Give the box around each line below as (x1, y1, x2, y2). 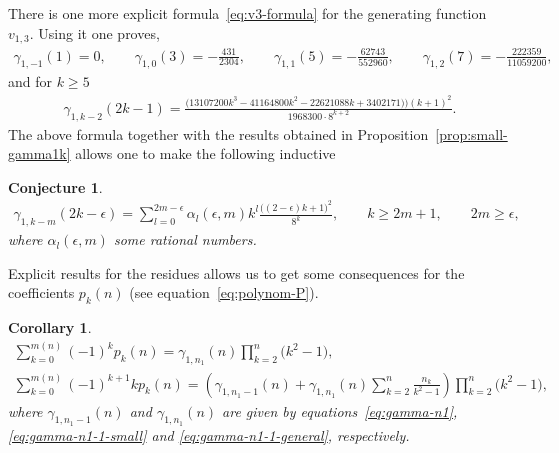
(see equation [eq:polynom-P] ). (129, 282, 319, 303)
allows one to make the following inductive (75, 143, 336, 164)
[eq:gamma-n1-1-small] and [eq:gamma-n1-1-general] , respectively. (8, 424, 410, 445)
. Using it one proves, (29, 22, 160, 43)
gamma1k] (8, 143, 71, 164)
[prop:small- (435, 123, 508, 144)
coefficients (8, 282, 75, 303)
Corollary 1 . (8, 317, 92, 338)
